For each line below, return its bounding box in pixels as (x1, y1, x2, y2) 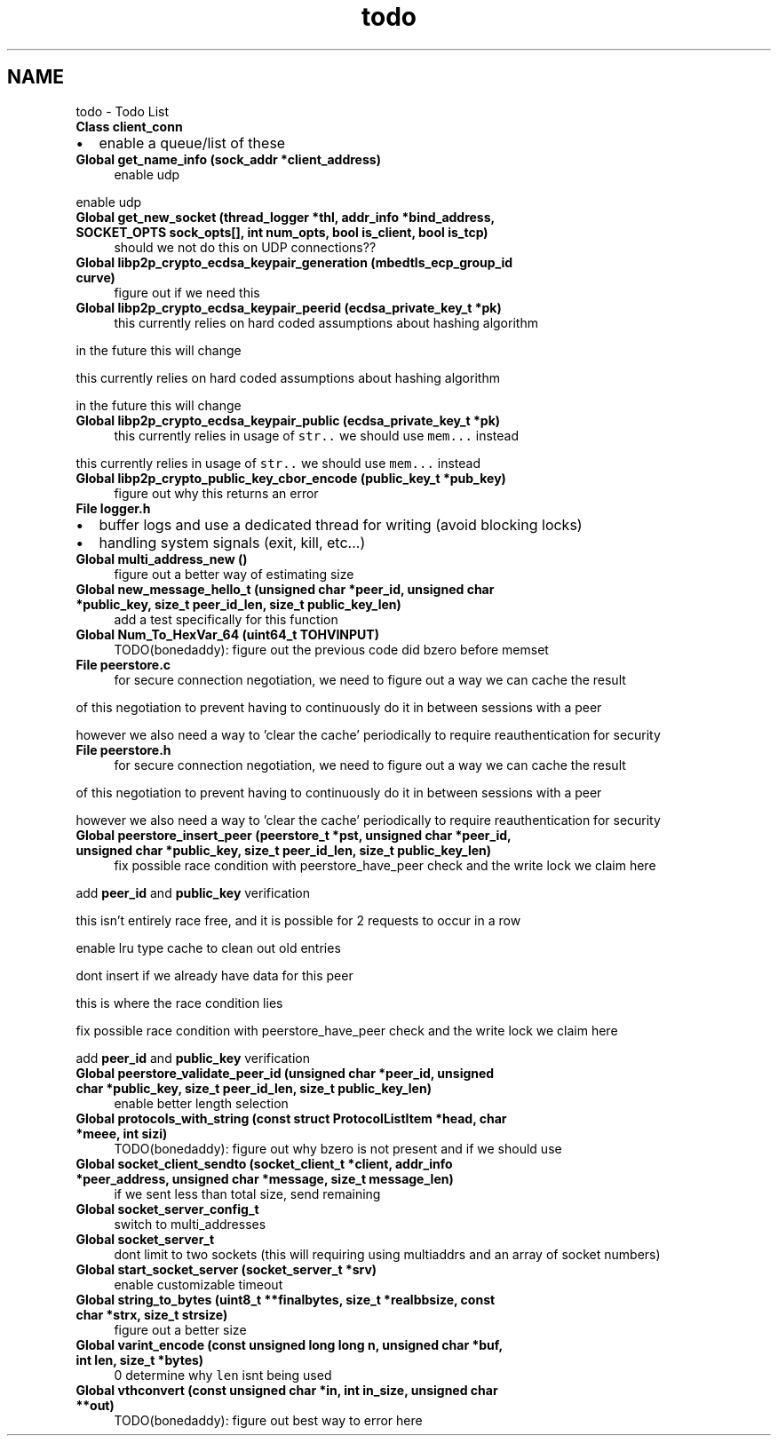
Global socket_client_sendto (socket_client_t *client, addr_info (75, 1155, 453, 1171)
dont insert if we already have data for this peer (75, 967, 353, 983)
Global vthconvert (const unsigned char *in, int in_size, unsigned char (75, 1382, 498, 1398)
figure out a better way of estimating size (114, 566, 354, 582)
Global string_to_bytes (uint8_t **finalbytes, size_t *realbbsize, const (75, 1291, 496, 1307)
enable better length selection (114, 1095, 289, 1111)
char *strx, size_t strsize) (75, 1306, 228, 1322)
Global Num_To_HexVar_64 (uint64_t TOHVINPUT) (75, 626, 379, 642)
